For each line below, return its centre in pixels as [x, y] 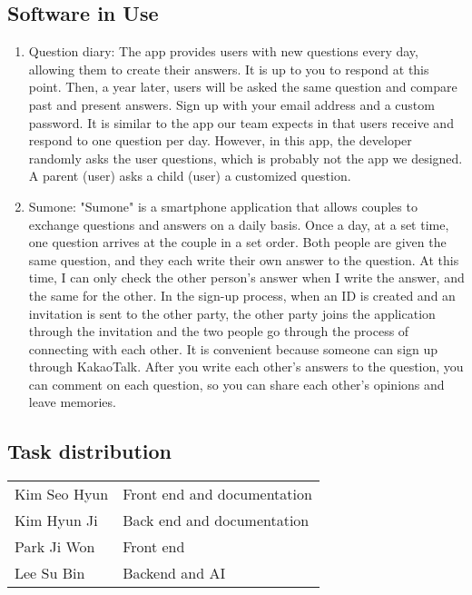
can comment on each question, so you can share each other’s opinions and [236, 384]
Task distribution [89, 451]
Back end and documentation [216, 521]
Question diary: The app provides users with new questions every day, [223, 51]
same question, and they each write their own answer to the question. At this [244, 259]
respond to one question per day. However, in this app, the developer [220, 140]
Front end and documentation [217, 494]
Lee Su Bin [50, 573]
